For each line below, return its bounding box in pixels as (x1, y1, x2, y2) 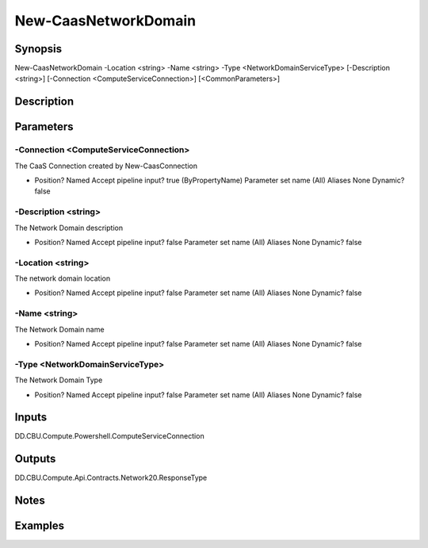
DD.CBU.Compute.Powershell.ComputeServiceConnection (14, 431, 205, 441)
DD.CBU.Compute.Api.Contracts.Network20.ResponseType (14, 473, 208, 483)
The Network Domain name (14, 324, 105, 334)
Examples (14, 519, 65, 533)
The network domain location (14, 274, 111, 283)
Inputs (14, 411, 48, 424)
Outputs (14, 452, 56, 466)
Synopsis (14, 42, 63, 56)
